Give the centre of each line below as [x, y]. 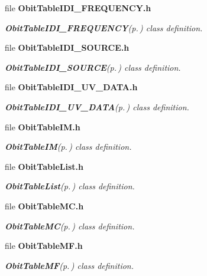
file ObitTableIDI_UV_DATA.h [71, 87]
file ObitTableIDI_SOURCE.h [67, 47]
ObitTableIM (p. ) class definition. [68, 147]
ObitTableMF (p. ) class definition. [69, 265]
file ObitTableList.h [44, 166]
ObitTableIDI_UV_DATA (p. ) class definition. [97, 106]
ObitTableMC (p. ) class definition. [70, 226]
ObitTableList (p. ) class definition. [70, 186]
